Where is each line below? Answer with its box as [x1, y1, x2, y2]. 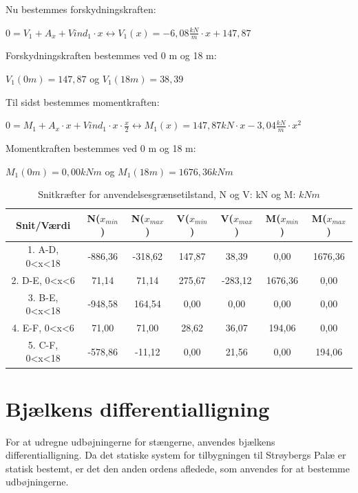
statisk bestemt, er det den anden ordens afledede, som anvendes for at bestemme [6, 461, 350, 475]
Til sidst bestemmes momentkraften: [6, 94, 160, 109]
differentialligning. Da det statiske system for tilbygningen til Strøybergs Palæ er [6, 448, 346, 462]
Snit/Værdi [15, 217, 71, 232]
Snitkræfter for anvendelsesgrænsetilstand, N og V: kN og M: [38, 187, 296, 201]
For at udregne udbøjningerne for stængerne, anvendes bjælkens [6, 434, 275, 448]
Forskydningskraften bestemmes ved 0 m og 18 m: [6, 48, 217, 63]
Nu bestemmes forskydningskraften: [6, 2, 156, 16]
